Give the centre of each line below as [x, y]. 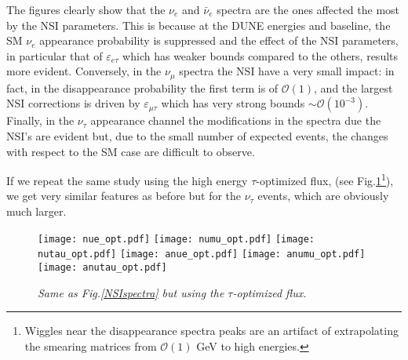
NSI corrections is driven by [73, 103]
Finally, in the [40, 120]
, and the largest [353, 87]
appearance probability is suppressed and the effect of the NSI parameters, [219, 40]
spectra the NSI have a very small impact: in [287, 71]
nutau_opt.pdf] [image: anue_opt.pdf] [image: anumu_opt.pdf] [202, 255]
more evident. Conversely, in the [84, 71]
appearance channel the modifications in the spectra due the [236, 120]
